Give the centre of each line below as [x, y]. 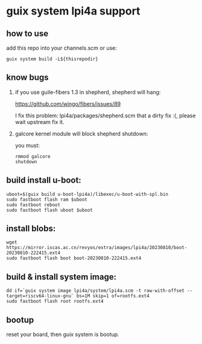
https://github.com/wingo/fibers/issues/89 [68, 103]
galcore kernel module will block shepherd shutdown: [81, 134]
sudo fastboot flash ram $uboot [47, 200]
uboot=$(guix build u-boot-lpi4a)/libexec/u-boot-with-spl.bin [87, 194]
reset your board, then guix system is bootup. [63, 334]
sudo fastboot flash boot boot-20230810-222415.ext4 [74, 258]
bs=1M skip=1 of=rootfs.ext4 [113, 296]
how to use [27, 34]
